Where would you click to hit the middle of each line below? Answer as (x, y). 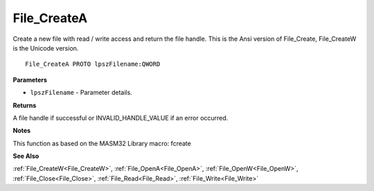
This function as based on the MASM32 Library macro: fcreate (102, 143)
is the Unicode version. (46, 48)
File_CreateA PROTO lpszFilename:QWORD (93, 64)
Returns (25, 105)
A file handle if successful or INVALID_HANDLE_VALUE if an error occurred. (121, 118)
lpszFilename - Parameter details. (81, 93)
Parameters (30, 80)
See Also (26, 156)
